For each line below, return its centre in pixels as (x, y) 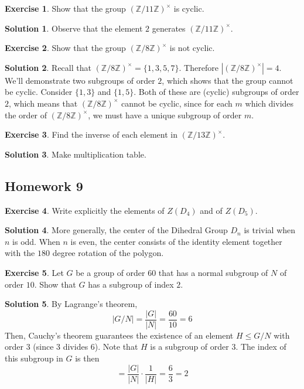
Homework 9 (44, 185)
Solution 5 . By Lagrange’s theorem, (71, 304)
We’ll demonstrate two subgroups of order (80, 80)
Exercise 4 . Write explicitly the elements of (85, 210)
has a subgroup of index (131, 284)
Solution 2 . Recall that (48, 67)
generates (169, 28)
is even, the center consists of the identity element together (176, 241)
